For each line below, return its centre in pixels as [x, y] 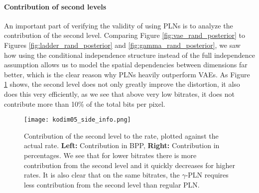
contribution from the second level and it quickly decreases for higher [129, 165]
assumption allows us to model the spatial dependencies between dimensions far [126, 65]
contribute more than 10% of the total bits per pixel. [85, 103]
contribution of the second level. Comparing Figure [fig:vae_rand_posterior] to [125, 35]
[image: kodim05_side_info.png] [77, 120]
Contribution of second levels [55, 6]
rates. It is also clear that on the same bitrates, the [102, 175]
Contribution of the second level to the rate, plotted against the [121, 135]
